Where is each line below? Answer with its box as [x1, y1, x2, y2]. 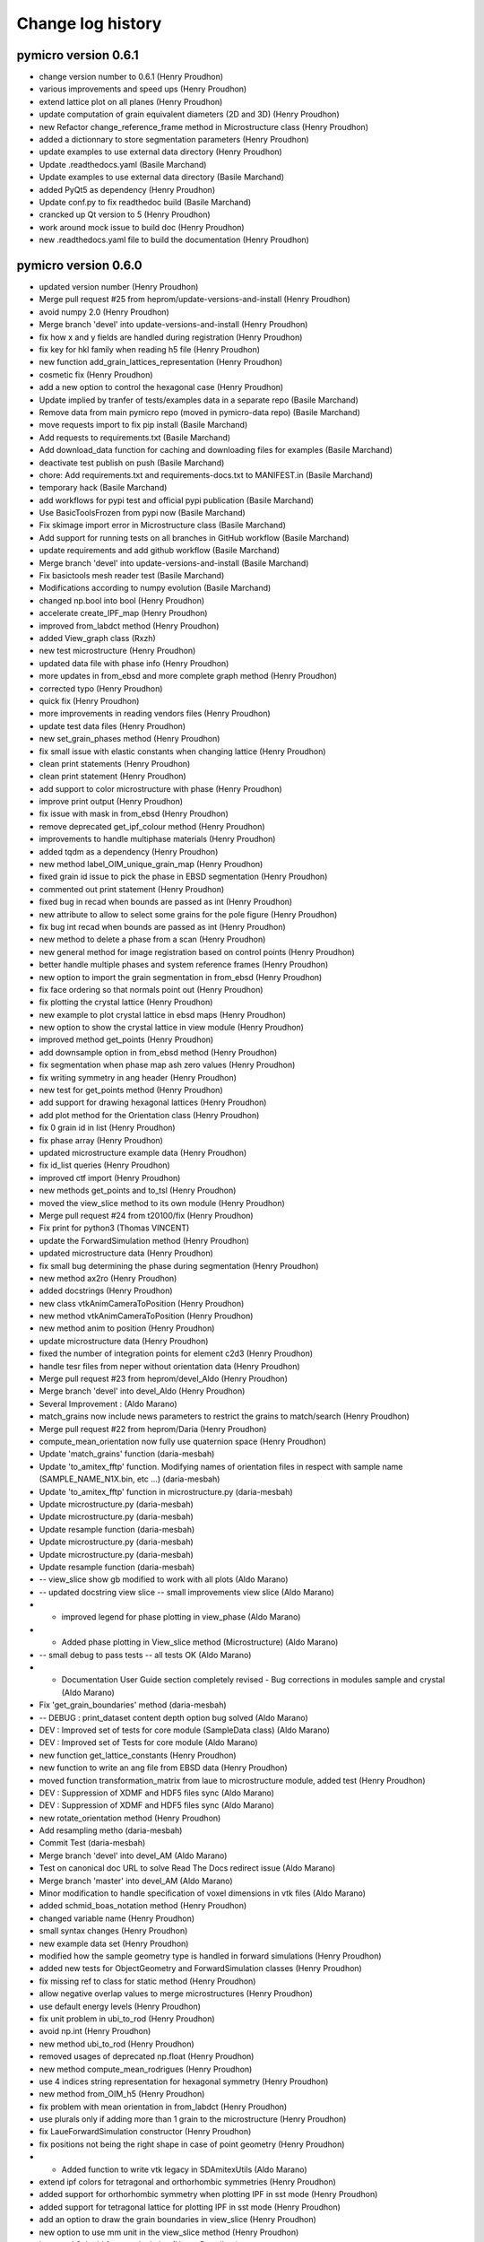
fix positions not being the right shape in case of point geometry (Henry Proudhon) [39, 2139, 345, 2150]
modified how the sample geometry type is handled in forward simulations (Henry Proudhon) [39, 1951, 382, 1961]
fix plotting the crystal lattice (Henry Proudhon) [39, 996, 213, 1008]
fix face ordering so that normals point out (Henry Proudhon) [39, 984, 264, 995]
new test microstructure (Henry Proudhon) [39, 646, 196, 656]
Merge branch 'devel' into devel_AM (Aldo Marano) [39, 1850, 228, 1861]
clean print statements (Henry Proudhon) [39, 758, 191, 769]
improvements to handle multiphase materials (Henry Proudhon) [39, 834, 276, 845]
